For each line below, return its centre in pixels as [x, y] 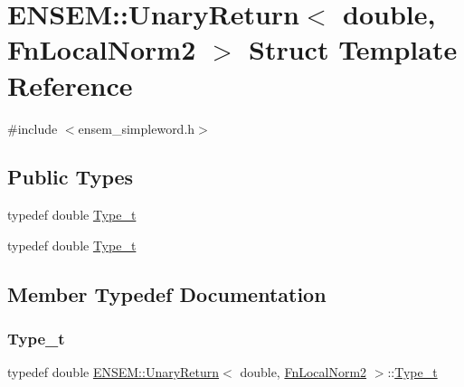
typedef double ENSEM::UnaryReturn [114, 372]
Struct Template [353, 49]
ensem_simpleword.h [137, 128]
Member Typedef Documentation [167, 293]
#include [33, 128]
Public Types [71, 177]
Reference [70, 85]
